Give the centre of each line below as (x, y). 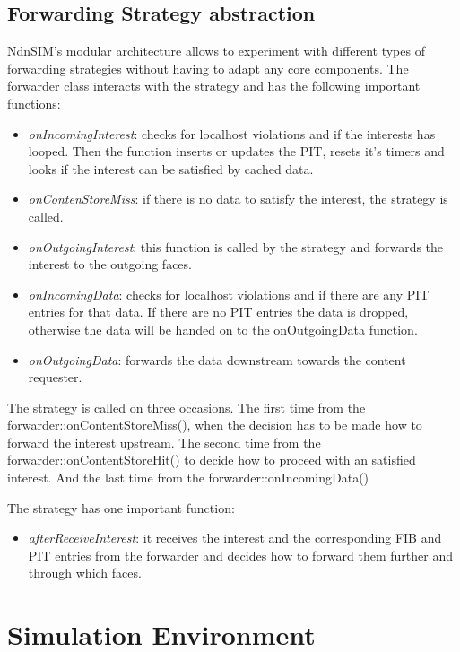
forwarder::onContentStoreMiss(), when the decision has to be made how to (215, 425)
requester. (55, 377)
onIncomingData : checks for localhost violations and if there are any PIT (229, 294)
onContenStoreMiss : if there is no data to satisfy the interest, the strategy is (238, 199)
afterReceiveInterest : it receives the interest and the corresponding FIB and (235, 538)
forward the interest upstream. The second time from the (164, 442)
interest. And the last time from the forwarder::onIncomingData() (188, 478)
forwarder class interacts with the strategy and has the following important (214, 86)
